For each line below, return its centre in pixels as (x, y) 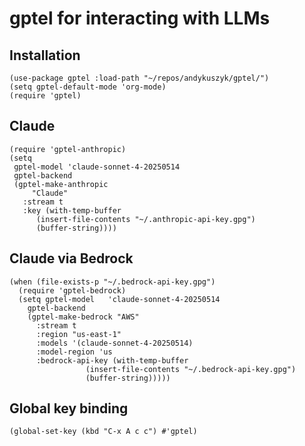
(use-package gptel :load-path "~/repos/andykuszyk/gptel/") (139, 78)
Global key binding (69, 408)
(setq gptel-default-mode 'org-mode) (88, 87)
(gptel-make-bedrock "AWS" (83, 317)
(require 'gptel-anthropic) (68, 149)
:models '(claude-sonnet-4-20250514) (114, 343)
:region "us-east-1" (78, 334)
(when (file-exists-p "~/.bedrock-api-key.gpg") (112, 282)
